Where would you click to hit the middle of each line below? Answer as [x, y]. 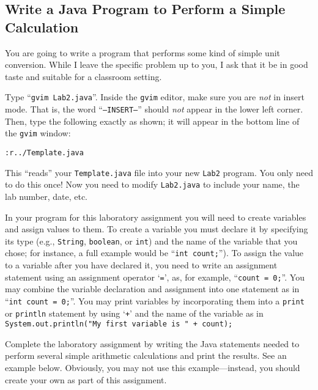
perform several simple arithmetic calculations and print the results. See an [146, 355]
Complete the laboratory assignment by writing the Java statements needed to [152, 343]
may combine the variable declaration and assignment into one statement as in [152, 289]
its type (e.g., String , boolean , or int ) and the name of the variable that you [151, 241]
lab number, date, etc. [46, 196]
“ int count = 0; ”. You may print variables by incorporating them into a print [155, 300]
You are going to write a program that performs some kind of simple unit [143, 52]
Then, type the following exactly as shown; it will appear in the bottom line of [152, 121]
